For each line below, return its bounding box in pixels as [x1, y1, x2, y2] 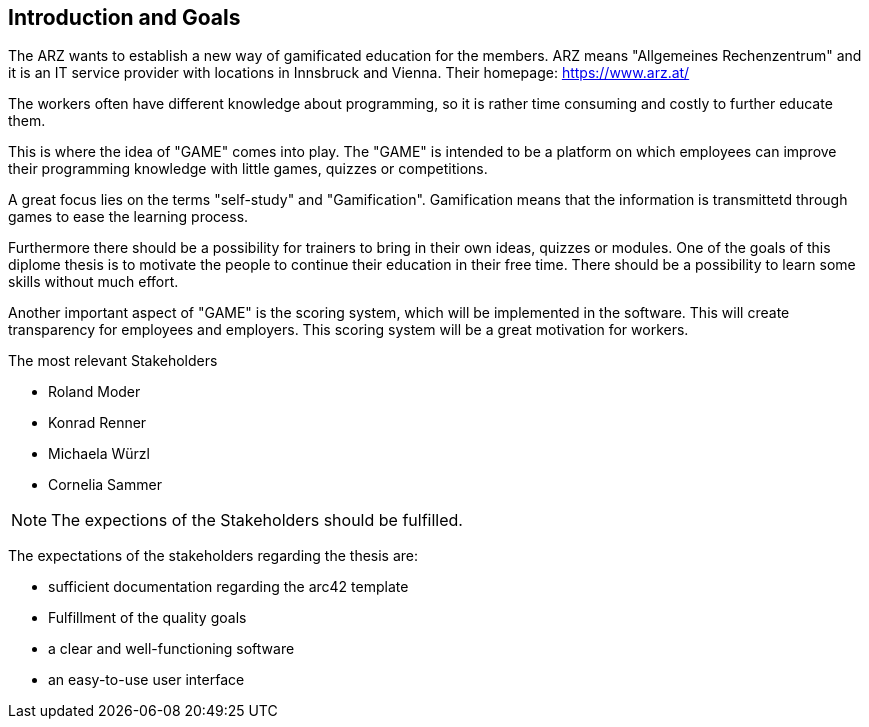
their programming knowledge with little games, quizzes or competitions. [8, 160, 488, 178]
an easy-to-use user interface [48, 671, 245, 689]
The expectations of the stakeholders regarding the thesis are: [8, 547, 419, 565]
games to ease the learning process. [8, 208, 249, 226]
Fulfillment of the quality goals [48, 609, 247, 627]
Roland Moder [48, 383, 141, 401]
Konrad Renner [48, 414, 147, 432]
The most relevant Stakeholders [8, 352, 218, 370]
